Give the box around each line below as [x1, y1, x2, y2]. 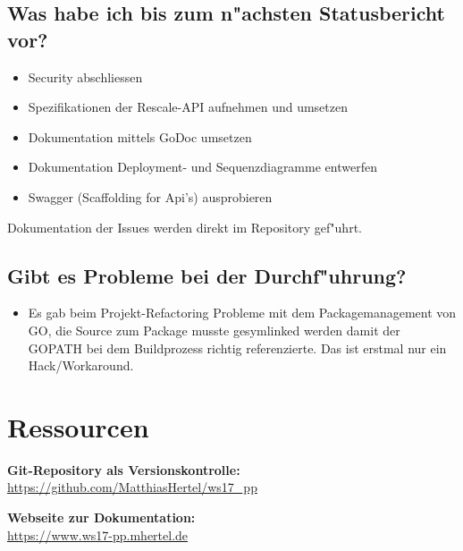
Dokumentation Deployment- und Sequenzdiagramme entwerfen [28, 157, 377, 176]
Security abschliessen [28, 67, 143, 86]
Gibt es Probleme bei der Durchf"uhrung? [7, 261, 407, 289]
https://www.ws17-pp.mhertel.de [7, 525, 189, 544]
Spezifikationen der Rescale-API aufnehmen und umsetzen [28, 97, 348, 116]
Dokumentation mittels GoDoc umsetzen [28, 127, 252, 146]
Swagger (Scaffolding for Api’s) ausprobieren [28, 187, 273, 206]
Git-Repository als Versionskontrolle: [7, 460, 240, 479]
